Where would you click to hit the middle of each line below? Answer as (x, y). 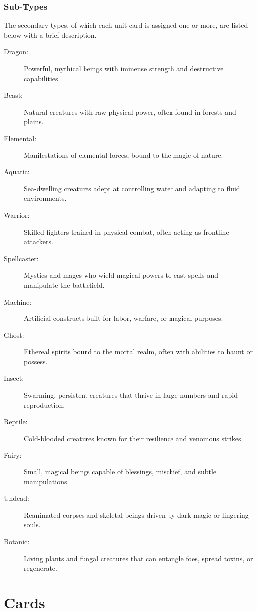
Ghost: (14, 335)
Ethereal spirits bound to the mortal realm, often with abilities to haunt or (138, 352)
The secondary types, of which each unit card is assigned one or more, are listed (126, 25)
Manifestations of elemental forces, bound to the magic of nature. (124, 155)
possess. (36, 361)
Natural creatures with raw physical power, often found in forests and (130, 111)
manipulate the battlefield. (64, 284)
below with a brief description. (50, 35)
